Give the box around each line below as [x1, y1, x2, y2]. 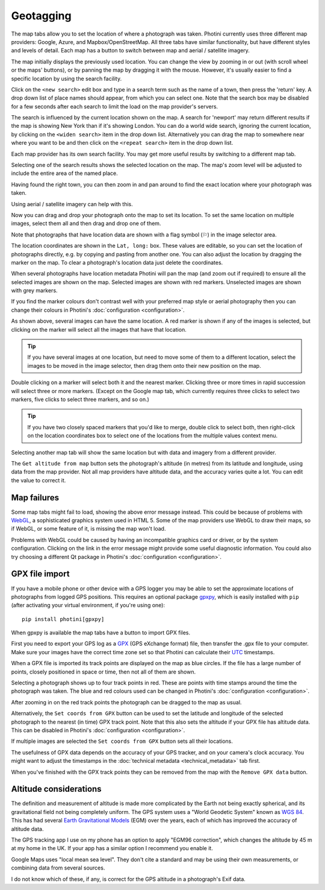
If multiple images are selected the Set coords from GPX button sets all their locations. [11, 737, 233, 745]
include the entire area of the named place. [11, 169, 119, 177]
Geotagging [11, 9, 72, 22]
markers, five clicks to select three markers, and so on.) [11, 396, 150, 403]
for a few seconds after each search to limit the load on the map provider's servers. [11, 103, 218, 110]
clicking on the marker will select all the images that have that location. [11, 326, 187, 333]
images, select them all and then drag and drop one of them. [11, 220, 161, 227]
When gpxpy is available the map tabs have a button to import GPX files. [11, 629, 191, 636]
